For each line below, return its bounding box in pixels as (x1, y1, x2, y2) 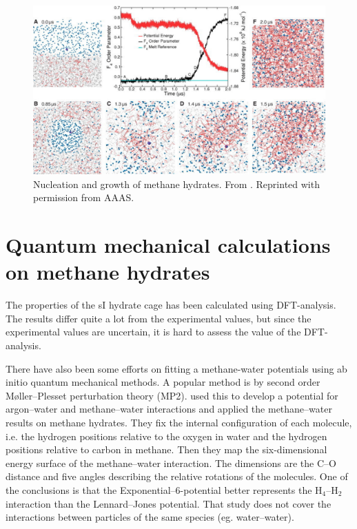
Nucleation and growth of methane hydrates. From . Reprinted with (33, 176, 320, 191)
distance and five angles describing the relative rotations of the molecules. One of (6, 469, 348, 484)
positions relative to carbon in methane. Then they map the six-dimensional (6, 442, 327, 457)
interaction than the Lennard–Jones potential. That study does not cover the (6, 496, 331, 510)
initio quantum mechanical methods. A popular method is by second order (6, 375, 320, 389)
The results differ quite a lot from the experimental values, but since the (6, 311, 312, 325)
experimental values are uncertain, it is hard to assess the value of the (6, 324, 301, 339)
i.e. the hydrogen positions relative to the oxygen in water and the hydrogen (6, 428, 327, 443)
